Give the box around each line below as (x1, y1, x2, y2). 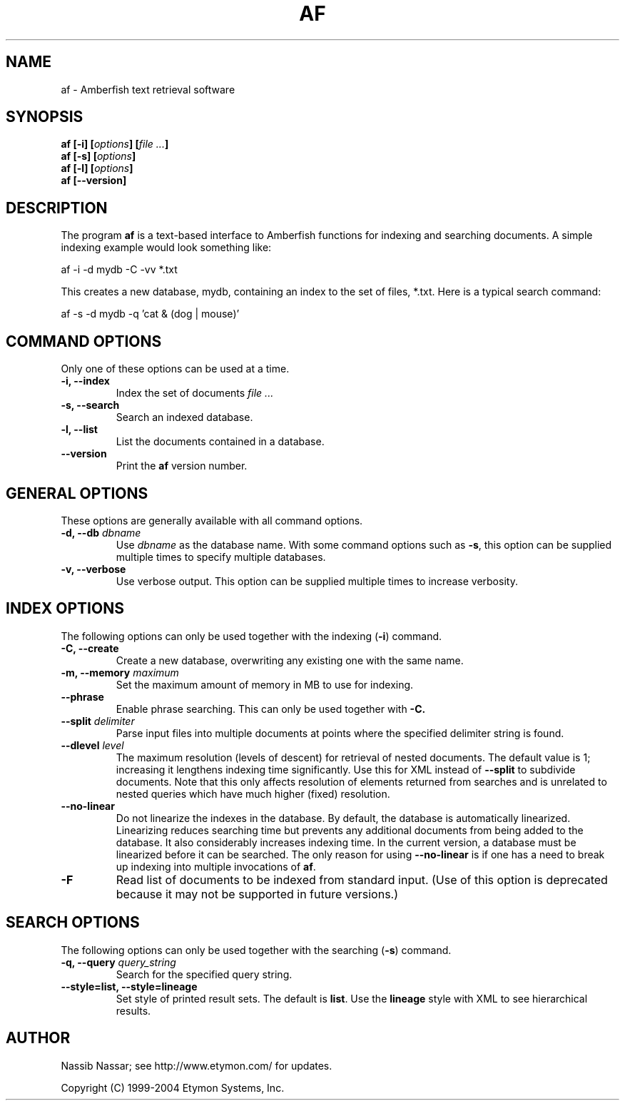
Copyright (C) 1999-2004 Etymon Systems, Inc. (61, 1081, 285, 1094)
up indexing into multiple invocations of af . (116, 860, 316, 873)
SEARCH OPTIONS (6, 913, 140, 932)
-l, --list (61, 423, 98, 436)
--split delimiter (61, 714, 135, 727)
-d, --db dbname (61, 526, 141, 539)
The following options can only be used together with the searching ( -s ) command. (61, 943, 452, 956)
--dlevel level (61, 739, 124, 751)
